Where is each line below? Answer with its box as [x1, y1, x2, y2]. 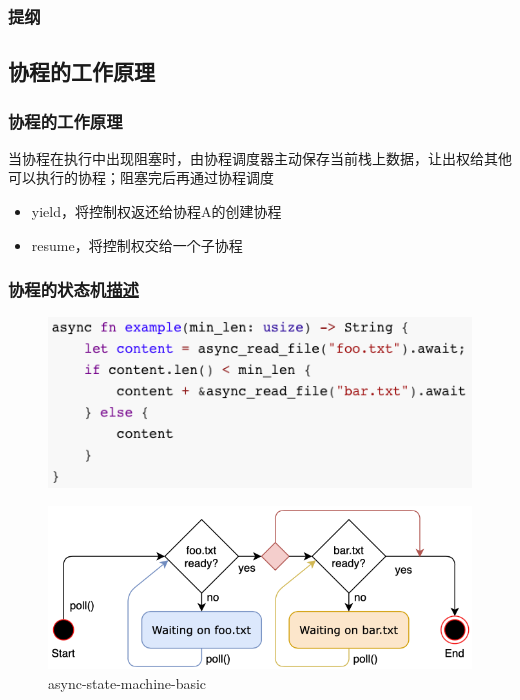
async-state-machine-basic [48, 672, 207, 693]
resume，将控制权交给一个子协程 [31, 234, 243, 255]
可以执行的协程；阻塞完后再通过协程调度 [8, 167, 274, 188]
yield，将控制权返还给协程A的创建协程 [31, 201, 282, 222]
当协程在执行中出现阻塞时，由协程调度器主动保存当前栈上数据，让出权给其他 [8, 147, 512, 168]
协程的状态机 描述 [8, 277, 139, 302]
